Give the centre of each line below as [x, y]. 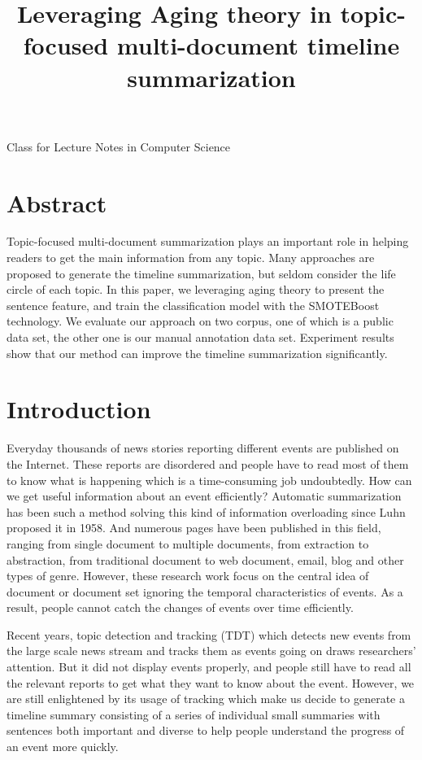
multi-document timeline [258, 45]
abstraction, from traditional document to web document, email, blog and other [205, 559]
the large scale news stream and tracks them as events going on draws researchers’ [211, 651]
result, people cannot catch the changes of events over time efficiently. [180, 607]
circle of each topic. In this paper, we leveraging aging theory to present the [196, 289]
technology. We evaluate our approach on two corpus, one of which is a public [200, 321]
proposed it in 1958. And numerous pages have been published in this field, [194, 528]
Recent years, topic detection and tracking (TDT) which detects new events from [209, 634]
